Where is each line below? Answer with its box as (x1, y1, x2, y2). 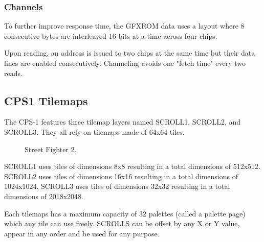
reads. (4, 67, 23, 78)
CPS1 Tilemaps (4, 92, 88, 108)
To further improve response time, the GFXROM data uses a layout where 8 (4, 20, 245, 31)
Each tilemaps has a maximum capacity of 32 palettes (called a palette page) (4, 208, 246, 219)
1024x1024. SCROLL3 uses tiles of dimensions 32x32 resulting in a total (4, 181, 230, 191)
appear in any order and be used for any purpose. (4, 228, 160, 238)
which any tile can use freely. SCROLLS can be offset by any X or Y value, (4, 218, 240, 229)
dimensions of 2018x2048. (4, 190, 83, 201)
